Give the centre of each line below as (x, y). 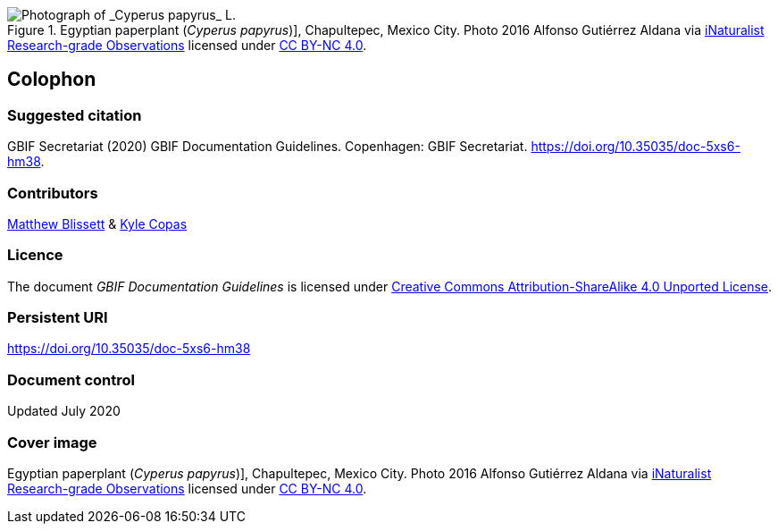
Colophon (52, 80)
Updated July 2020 (64, 411)
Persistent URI (58, 318)
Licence (35, 255)
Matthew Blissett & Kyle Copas (97, 223)
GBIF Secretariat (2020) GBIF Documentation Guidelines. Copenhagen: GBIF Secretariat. (268, 147)
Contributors (53, 193)
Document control (71, 379)
